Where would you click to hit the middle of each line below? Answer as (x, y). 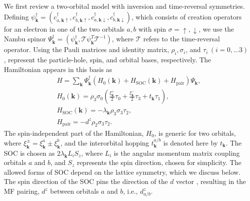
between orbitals (75, 191)
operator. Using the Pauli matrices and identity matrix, (87, 49)
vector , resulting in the (211, 181)
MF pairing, (22, 191)
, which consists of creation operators (186, 16)
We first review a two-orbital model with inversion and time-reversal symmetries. (125, 6)
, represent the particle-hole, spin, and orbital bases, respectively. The (108, 60)
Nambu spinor (25, 39)
